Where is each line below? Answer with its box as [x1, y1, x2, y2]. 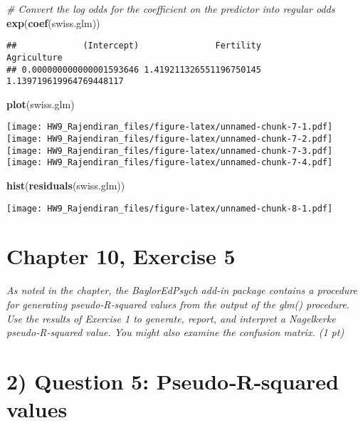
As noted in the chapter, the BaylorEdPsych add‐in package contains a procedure [6, 283, 357, 298]
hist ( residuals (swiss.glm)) [6, 178, 125, 193]
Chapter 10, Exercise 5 [6, 241, 236, 271]
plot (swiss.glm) [6, 96, 75, 111]
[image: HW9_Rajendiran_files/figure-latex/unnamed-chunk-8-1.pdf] [6, 203, 333, 214]
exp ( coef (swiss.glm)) [6, 15, 100, 30]
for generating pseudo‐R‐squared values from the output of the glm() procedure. [6, 297, 349, 311]
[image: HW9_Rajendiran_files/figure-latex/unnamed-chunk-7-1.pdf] [6, 122, 333, 132]
